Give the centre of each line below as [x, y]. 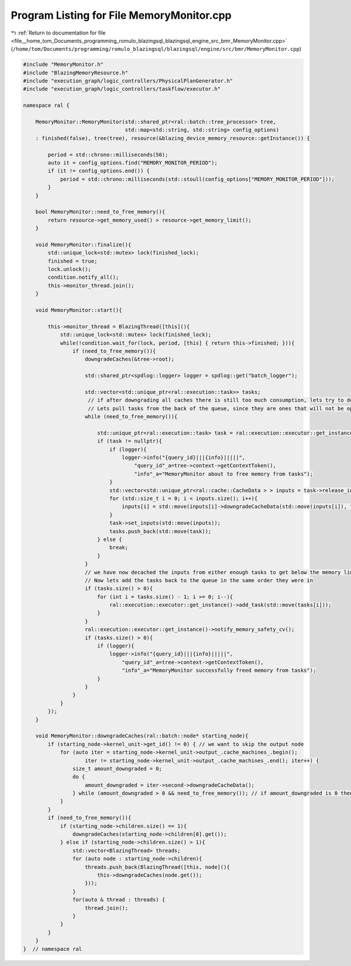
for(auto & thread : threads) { [119, 900]
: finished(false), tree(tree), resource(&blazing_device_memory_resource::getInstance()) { [173, 138]
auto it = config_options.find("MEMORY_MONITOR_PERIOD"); [133, 163]
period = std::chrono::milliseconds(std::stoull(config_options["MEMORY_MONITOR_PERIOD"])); [197, 179]
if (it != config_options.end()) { [99, 171]
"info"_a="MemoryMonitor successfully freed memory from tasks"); [219, 671]
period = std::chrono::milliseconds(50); [108, 154]
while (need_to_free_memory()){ [131, 417]
